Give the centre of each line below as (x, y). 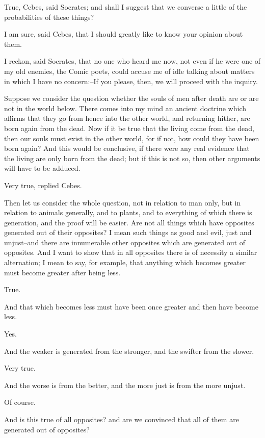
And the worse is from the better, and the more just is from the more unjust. (125, 385)
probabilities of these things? (49, 17)
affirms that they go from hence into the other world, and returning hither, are (127, 118)
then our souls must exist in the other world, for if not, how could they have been (132, 138)
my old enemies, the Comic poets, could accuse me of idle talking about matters (129, 71)
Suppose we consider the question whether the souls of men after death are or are (131, 98)
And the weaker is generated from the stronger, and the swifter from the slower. (129, 351)
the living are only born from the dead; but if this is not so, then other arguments (132, 158)
